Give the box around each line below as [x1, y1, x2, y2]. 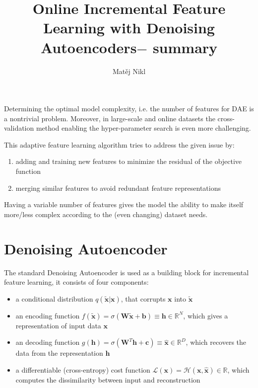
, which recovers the [186, 337, 247, 347]
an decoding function [15, 337, 80, 347]
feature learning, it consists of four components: [4, 277, 149, 287]
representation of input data [15, 320, 101, 330]
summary [152, 37, 218, 57]
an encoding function [15, 310, 80, 320]
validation [4, 123, 34, 133]
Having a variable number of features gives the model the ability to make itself [4, 199, 244, 210]
